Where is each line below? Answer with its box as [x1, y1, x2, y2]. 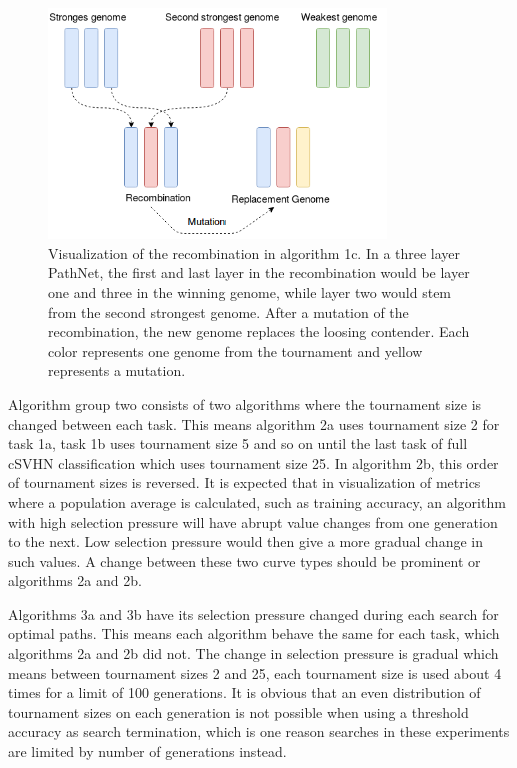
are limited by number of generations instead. [8, 741, 287, 762]
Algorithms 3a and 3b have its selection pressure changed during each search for [8, 603, 499, 624]
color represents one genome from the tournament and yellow [48, 340, 423, 361]
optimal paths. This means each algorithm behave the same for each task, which [8, 623, 500, 644]
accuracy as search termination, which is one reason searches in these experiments [8, 721, 510, 742]
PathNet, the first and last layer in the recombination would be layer [48, 262, 470, 283]
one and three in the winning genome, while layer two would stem [48, 281, 452, 302]
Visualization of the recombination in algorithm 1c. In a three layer [48, 242, 461, 263]
